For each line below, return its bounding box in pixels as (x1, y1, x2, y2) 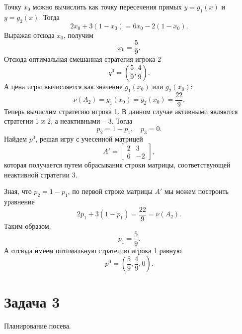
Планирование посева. (4, 321, 71, 331)
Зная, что (4, 186, 32, 196)
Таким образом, (4, 220, 51, 231)
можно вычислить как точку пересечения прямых (32, 1, 182, 11)
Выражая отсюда (4, 29, 55, 40)
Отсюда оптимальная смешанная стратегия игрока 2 (4, 54, 161, 64)
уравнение (4, 196, 35, 207)
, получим (63, 29, 93, 40)
